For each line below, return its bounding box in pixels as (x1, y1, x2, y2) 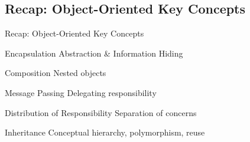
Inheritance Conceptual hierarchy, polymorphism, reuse (5, 126, 205, 138)
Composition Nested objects (5, 67, 106, 79)
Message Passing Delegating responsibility (5, 86, 157, 98)
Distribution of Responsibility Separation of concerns (5, 106, 197, 118)
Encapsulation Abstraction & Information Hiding (5, 47, 183, 59)
